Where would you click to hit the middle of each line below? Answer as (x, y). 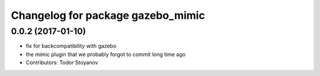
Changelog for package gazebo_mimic (108, 15)
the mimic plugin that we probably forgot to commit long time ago (106, 54)
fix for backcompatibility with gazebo (71, 46)
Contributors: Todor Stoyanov (62, 62)
